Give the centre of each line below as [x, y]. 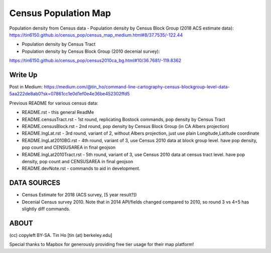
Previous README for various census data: [54, 103]
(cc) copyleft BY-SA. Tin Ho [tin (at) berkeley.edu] [61, 235]
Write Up [23, 75]
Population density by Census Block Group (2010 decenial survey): [91, 51]
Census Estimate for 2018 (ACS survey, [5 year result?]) [80, 195]
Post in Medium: [26, 87]
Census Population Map [60, 13]
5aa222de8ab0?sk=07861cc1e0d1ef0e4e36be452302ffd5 [70, 94]
